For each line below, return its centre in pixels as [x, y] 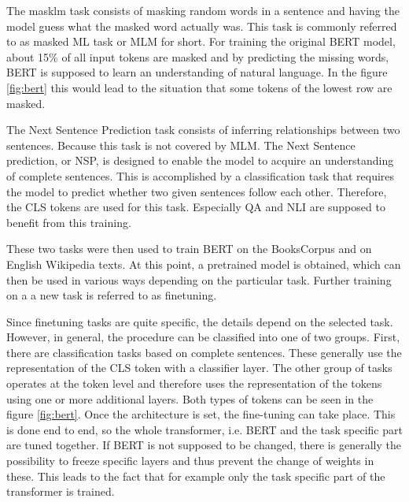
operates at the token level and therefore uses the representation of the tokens [194, 383]
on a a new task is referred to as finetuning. [112, 295]
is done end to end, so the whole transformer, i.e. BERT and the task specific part [204, 429]
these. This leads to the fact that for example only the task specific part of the [196, 476]
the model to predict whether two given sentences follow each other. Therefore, [197, 191]
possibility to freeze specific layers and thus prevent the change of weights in [190, 461]
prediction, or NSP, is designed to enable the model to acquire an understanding [200, 160]
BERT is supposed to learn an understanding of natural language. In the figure [197, 72]
